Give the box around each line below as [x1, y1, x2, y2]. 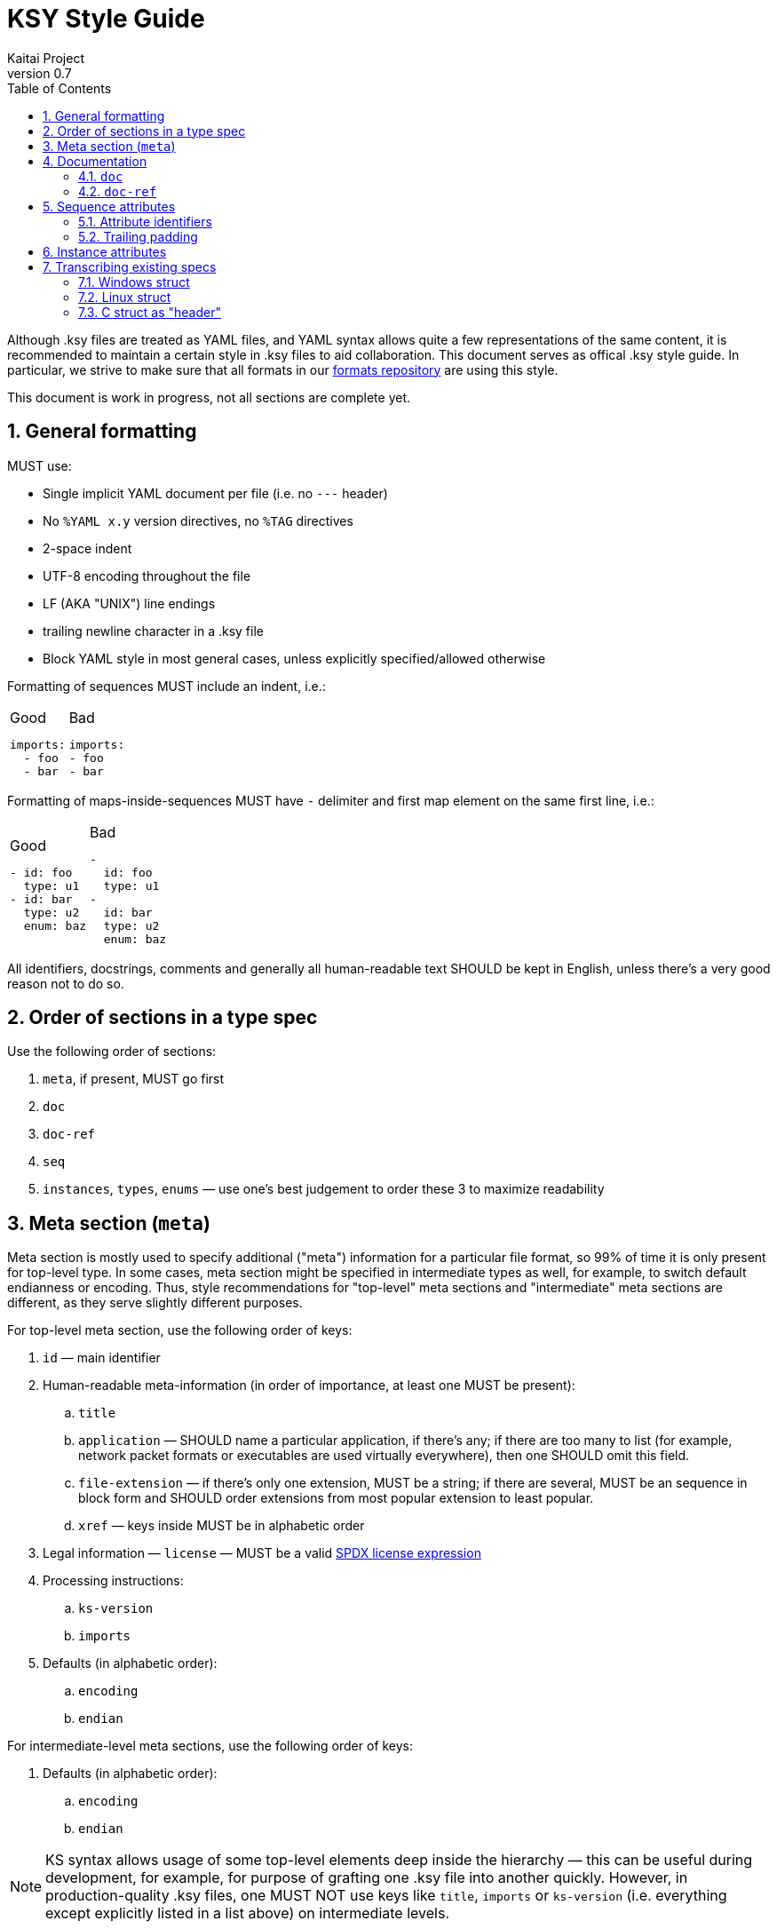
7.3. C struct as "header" [78, 304, 222, 320]
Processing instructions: [43, 1573, 184, 1589]
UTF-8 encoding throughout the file [43, 568, 251, 583]
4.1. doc [78, 168, 123, 184]
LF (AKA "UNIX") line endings [43, 595, 216, 611]
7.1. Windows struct [78, 274, 190, 290]
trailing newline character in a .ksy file [43, 623, 264, 639]
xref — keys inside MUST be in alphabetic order [78, 1518, 365, 1534]
